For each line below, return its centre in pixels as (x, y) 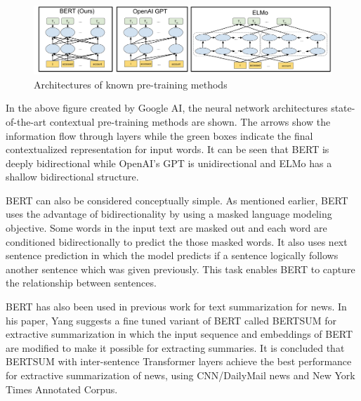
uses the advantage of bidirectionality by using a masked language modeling (169, 214)
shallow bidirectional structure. (72, 177)
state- (343, 108)
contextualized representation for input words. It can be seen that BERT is (168, 149)
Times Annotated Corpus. (62, 389)
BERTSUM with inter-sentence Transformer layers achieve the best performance (179, 361)
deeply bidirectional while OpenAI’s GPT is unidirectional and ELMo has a (169, 163)
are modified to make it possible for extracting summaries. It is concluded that (175, 347)
